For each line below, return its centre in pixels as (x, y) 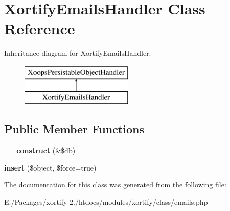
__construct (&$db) (40, 150)
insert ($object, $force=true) (50, 167)
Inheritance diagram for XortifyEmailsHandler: (78, 53)
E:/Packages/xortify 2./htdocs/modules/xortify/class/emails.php (106, 202)
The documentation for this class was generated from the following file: (115, 185)
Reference (40, 28)
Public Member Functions (74, 129)
